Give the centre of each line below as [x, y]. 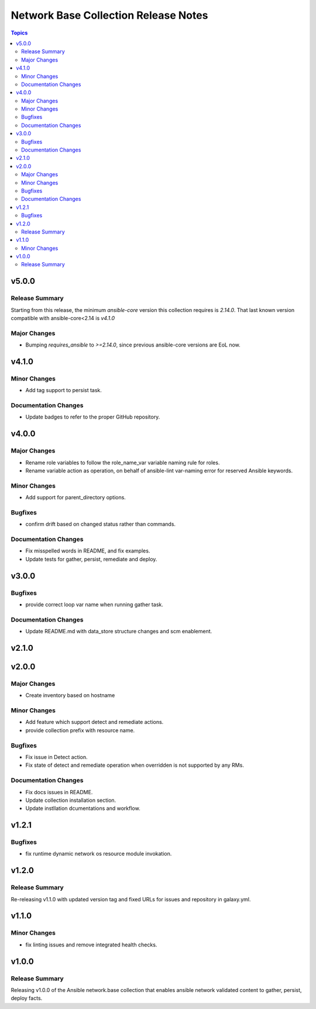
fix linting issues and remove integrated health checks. [91, 945]
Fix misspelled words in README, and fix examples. [88, 551]
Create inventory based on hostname [70, 695]
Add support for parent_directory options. [75, 497]
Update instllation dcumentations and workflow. [83, 808]
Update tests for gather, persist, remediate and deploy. [91, 559]
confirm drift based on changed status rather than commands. [100, 524]
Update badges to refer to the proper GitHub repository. [93, 417]
